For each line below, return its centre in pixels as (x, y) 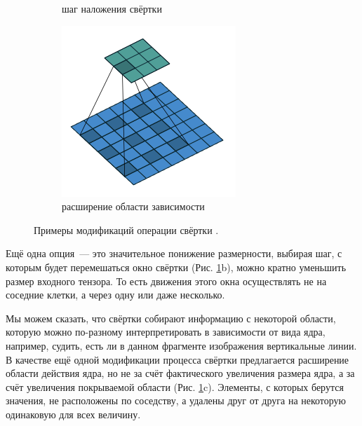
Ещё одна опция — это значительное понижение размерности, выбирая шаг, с (174, 253)
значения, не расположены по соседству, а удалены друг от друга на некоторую (176, 400)
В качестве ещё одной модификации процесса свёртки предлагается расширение (177, 359)
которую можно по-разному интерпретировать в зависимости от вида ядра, (166, 332)
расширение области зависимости (133, 206)
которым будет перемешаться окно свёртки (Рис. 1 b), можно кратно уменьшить (176, 267)
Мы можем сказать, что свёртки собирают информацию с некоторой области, (171, 318)
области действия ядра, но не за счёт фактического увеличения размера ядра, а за (180, 373)
